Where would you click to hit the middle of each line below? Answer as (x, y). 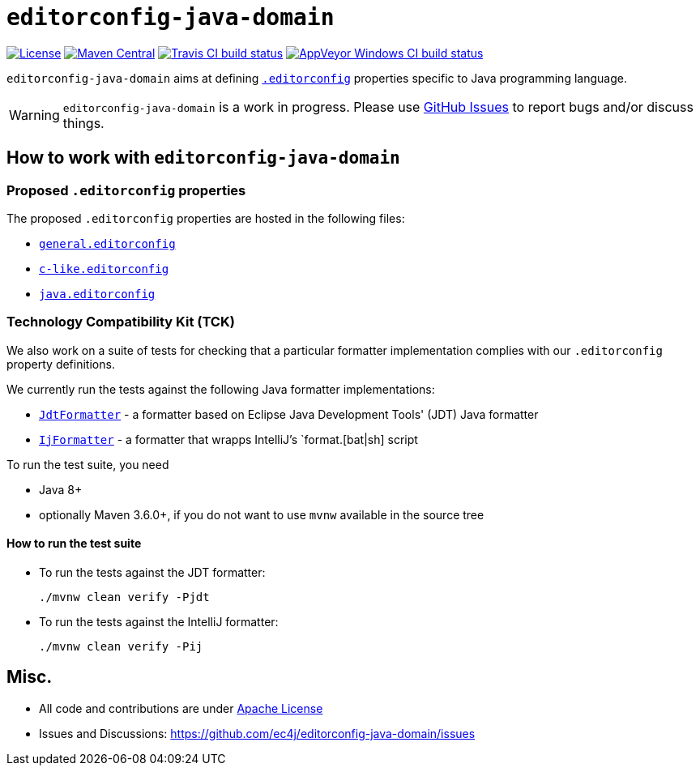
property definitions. (61, 364)
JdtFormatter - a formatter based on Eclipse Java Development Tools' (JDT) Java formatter (289, 414)
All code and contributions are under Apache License (181, 708)
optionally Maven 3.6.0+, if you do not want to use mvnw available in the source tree (262, 514)
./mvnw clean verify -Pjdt (124, 597)
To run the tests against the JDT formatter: (152, 572)
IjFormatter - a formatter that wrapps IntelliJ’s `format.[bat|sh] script (228, 439)
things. (83, 123)
